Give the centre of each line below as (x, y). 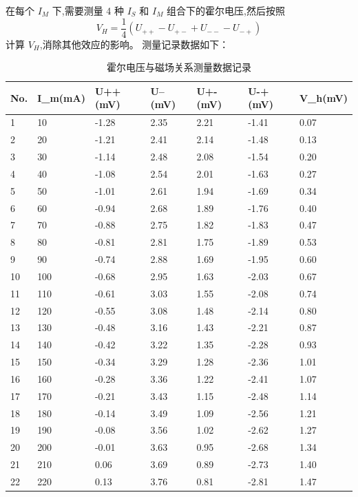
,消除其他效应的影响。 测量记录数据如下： (134, 44)
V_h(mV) (323, 97)
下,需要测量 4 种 (88, 10)
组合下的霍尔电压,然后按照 (226, 10)
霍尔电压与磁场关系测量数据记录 (179, 67)
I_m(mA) (61, 97)
